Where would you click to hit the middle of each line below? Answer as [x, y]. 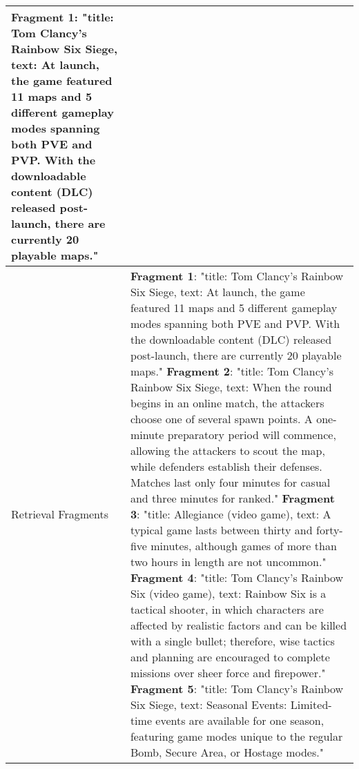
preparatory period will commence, [252, 435]
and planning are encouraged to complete [230, 657]
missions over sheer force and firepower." [228, 673]
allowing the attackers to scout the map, [227, 450]
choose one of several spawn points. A [221, 419]
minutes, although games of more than [244, 546]
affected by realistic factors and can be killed [239, 625]
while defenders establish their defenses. [226, 466]
